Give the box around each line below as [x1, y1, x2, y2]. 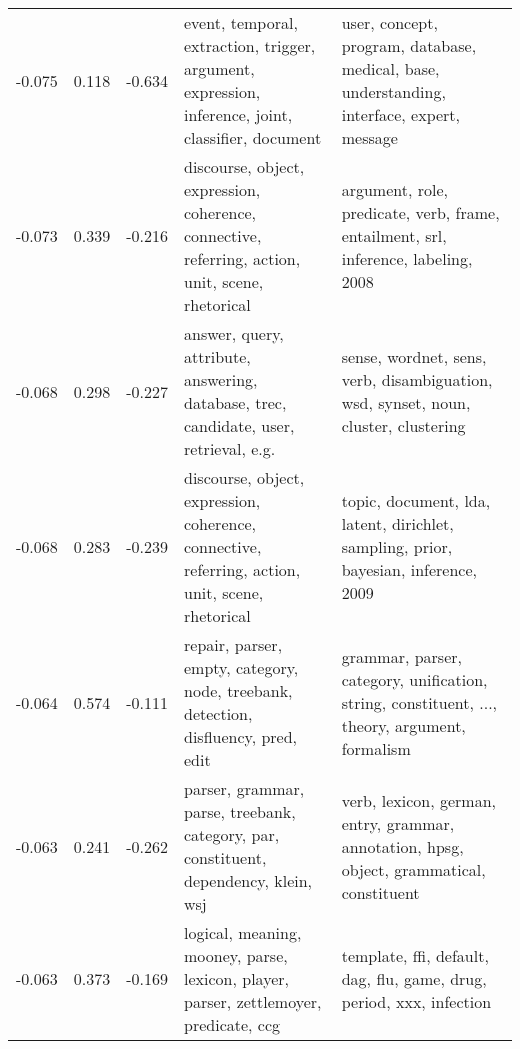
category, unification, [341, 667, 488, 691]
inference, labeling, [341, 247, 473, 270]
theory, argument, [341, 713, 466, 737]
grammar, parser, [341, 644, 462, 668]
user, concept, [341, 11, 438, 34]
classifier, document [184, 126, 322, 149]
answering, [184, 368, 258, 391]
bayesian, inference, [341, 558, 477, 581]
